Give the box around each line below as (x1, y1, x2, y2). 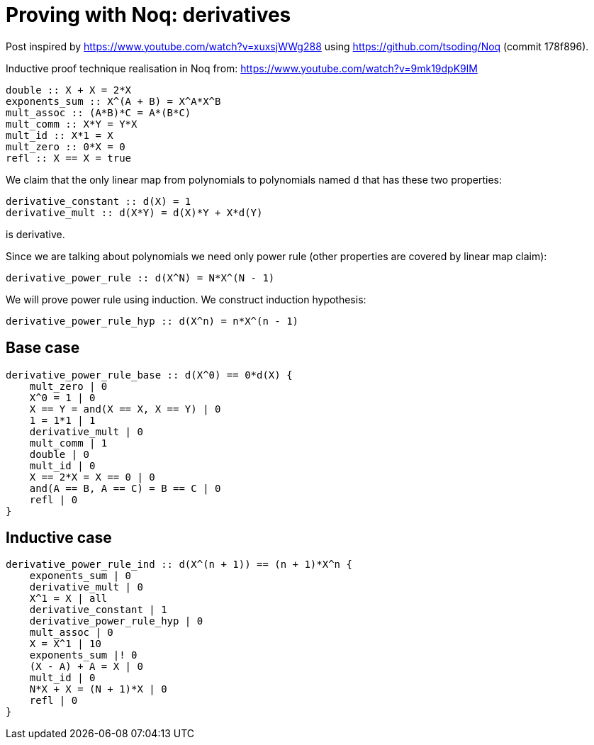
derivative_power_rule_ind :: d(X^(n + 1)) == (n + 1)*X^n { (6, 559, 352, 571)
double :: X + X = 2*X (6, 84, 132, 96)
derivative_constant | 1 (29, 604, 167, 616)
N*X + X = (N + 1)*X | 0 (29, 683, 167, 695)
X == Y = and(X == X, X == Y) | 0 (29, 403, 221, 415)
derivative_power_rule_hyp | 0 (29, 615, 203, 627)
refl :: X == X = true (6, 152, 132, 164)
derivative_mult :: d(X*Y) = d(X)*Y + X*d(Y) (6, 206, 263, 218)
